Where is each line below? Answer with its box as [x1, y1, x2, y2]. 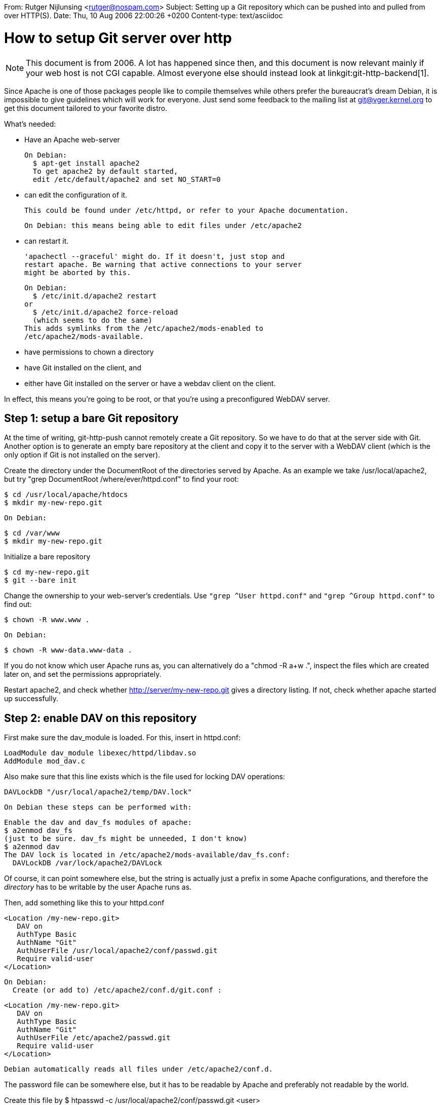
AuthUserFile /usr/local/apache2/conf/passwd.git [17, 946, 218, 955]
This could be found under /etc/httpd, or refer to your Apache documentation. [24, 206, 349, 214]
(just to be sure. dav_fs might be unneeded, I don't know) [4, 834, 248, 843]
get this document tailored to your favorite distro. [4, 103, 168, 112]
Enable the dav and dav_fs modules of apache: [4, 818, 192, 827]
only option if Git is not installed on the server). [4, 450, 161, 460]
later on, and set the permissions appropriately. [4, 670, 162, 679]
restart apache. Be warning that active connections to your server [24, 260, 302, 269]
